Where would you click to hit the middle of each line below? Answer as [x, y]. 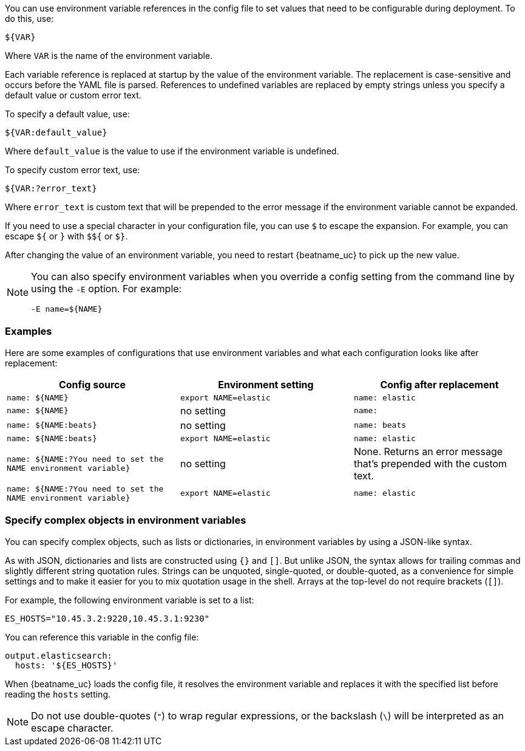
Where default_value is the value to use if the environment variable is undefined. [172, 151]
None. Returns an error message [428, 451]
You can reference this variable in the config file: [102, 637]
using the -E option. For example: [107, 289]
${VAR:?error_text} [51, 188]
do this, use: [29, 19]
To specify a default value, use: [67, 114]
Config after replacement [439, 384]
